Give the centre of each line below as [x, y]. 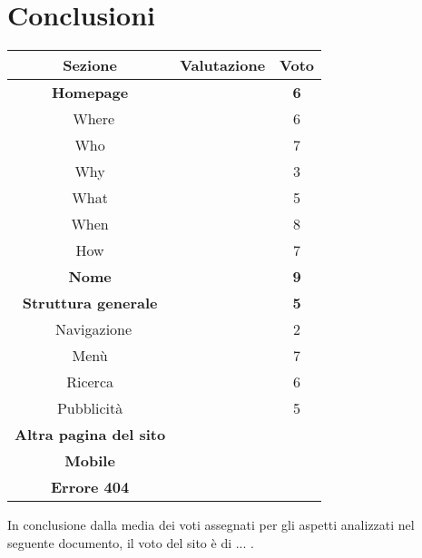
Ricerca [90, 382]
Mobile [90, 461]
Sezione [90, 65]
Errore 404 [90, 487]
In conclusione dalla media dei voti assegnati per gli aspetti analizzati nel [211, 525]
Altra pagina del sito [90, 435]
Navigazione [94, 329]
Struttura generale [90, 303]
